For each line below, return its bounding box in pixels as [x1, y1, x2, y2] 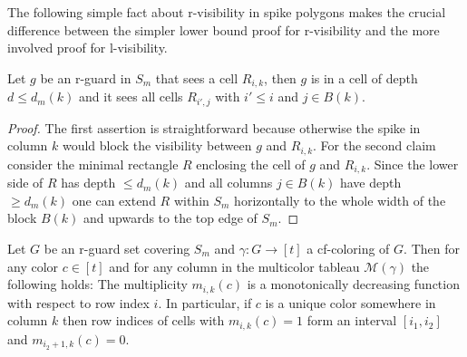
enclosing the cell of [196, 154, 306, 173]
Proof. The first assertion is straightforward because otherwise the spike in [7, 118, 421, 137]
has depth [61, 173, 116, 192]
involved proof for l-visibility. [7, 38, 168, 57]
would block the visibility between [62, 136, 252, 155]
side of [7, 173, 44, 192]
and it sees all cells [79, 87, 183, 106]
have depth [339, 173, 402, 192]
